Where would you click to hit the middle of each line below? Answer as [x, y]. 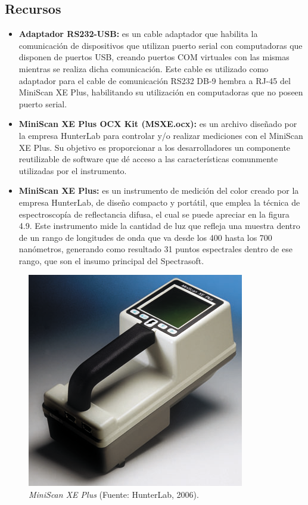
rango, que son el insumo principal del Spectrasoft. [111, 260]
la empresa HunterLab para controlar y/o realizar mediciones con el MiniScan [161, 135]
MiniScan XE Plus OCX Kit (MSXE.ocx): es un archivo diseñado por [158, 124]
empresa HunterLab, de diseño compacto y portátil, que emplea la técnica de [159, 202]
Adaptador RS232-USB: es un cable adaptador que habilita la [138, 34]
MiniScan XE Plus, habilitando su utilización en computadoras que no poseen [161, 92]
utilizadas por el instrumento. [73, 170]
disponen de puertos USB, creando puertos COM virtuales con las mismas [154, 57]
